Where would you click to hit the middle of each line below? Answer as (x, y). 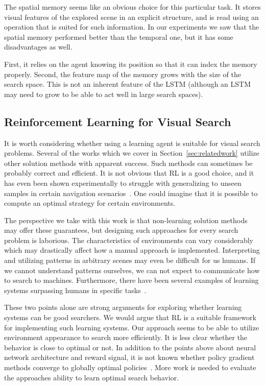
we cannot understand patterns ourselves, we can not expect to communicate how (132, 270)
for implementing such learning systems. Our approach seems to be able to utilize (132, 327)
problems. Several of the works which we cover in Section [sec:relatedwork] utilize (132, 153)
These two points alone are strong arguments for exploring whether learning (123, 307)
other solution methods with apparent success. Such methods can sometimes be (128, 163)
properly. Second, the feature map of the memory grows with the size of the (123, 74)
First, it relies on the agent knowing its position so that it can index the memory (131, 64)
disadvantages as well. (38, 47)
